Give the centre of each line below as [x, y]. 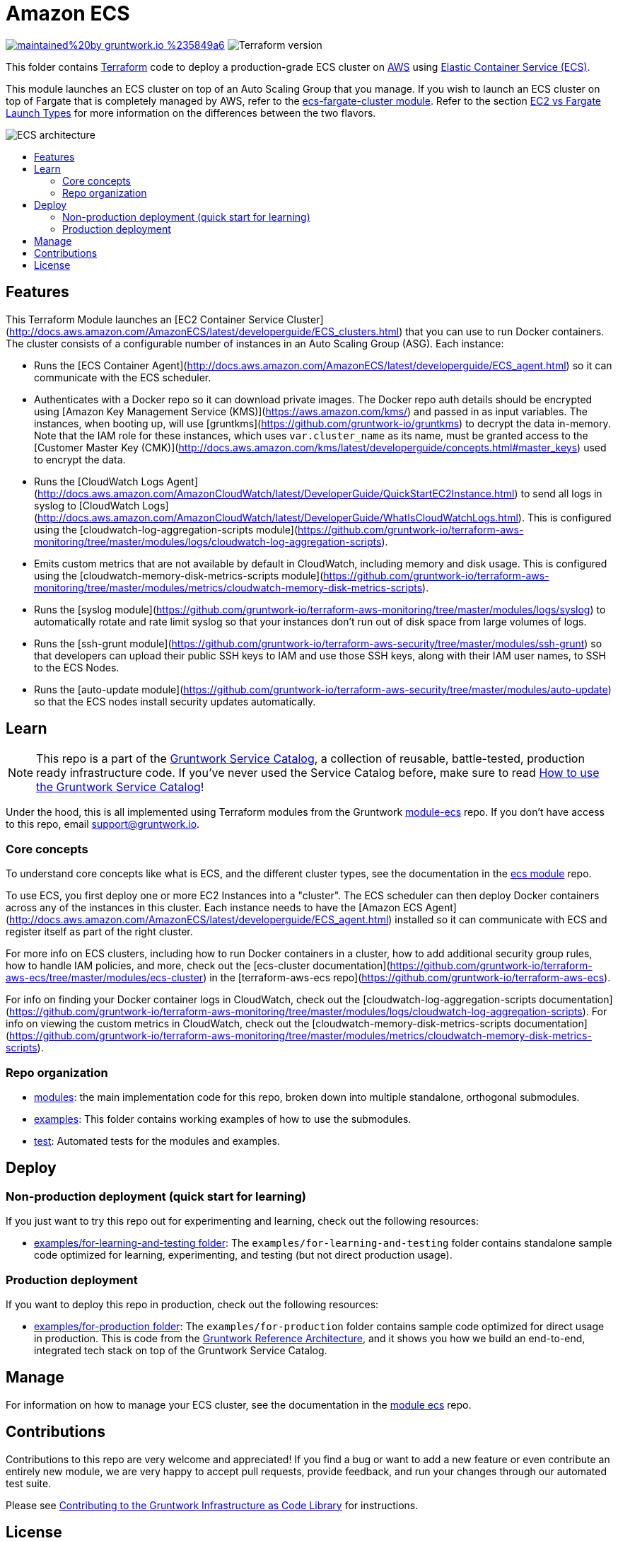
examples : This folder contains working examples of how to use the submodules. [223, 1119]
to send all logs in [561, 493]
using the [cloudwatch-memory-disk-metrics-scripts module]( [179, 575]
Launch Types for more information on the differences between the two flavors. [191, 112]
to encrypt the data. [80, 459]
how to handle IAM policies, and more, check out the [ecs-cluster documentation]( [198, 966]
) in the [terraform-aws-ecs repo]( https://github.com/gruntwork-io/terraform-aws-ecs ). [407, 978]
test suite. [29, 1483]
